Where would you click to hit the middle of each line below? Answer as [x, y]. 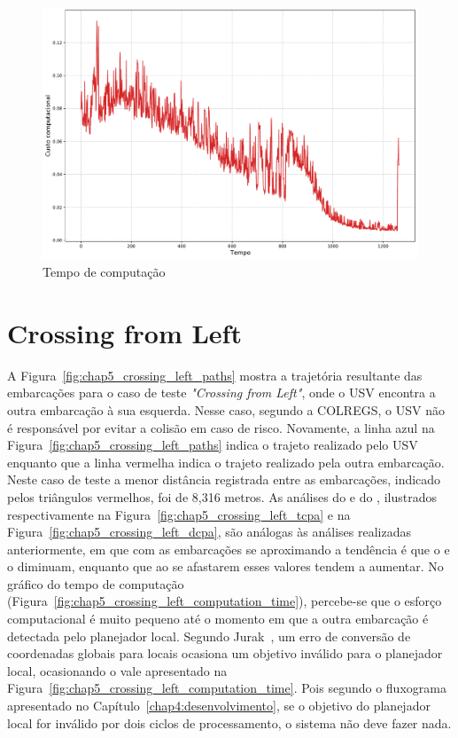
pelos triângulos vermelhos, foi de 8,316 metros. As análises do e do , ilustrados [222, 496]
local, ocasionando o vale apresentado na [117, 670]
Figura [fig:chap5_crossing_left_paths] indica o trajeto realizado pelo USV [213, 445]
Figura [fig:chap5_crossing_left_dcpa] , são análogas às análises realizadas [209, 532]
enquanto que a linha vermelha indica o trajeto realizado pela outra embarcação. [226, 462]
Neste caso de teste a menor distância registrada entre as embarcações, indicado [224, 479]
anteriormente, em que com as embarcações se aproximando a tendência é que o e [229, 549]
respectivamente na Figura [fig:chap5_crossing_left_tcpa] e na [179, 514]
